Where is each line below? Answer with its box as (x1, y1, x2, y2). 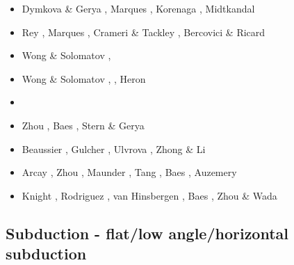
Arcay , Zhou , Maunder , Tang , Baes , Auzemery (22, 165, 237, 179)
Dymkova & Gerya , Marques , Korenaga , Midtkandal (22, 1, 255, 15)
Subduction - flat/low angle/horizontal (6, 222, 289, 243)
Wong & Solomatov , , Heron (22, 71, 146, 86)
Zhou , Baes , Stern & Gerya (22, 118, 145, 132)
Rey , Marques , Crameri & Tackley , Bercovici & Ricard (22, 24, 266, 39)
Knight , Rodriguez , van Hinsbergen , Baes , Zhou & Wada (22, 188, 277, 202)
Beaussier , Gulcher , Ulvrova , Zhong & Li (22, 141, 206, 156)
